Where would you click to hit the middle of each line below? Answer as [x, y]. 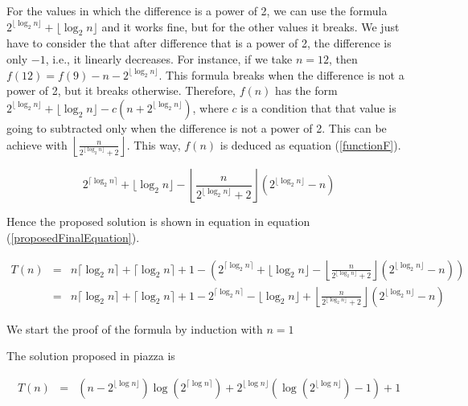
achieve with [37, 144]
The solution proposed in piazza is [91, 356]
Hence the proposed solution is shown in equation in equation [158, 221]
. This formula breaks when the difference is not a [281, 74]
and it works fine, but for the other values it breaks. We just [250, 26]
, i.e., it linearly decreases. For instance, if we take [169, 58]
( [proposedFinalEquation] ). [73, 237]
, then [343, 58]
